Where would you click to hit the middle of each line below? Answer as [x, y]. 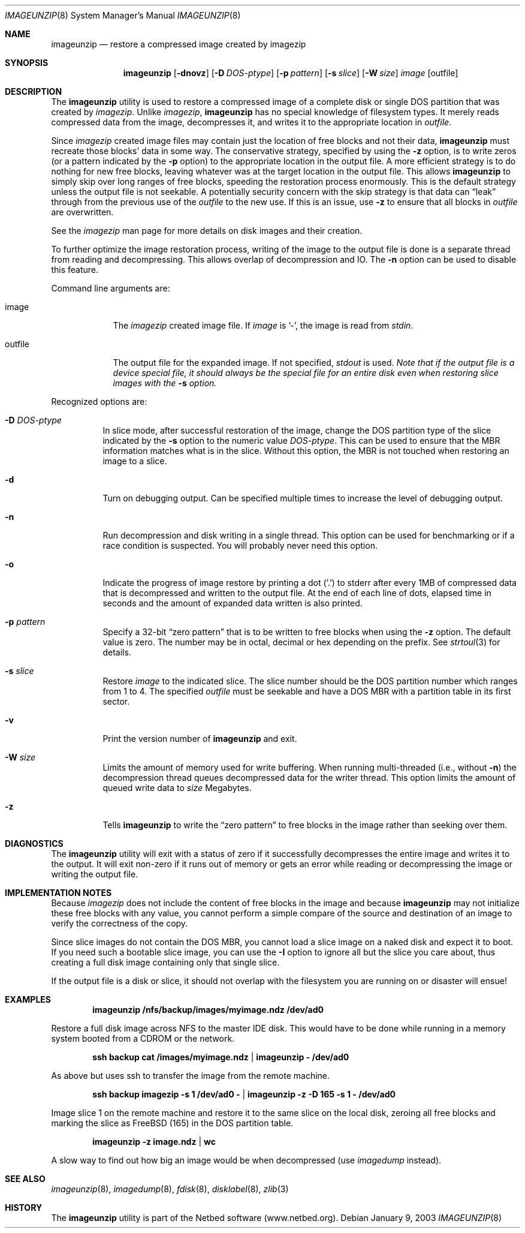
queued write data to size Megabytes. [177, 788]
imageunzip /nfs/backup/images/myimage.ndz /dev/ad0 [208, 1010]
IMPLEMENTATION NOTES [58, 893]
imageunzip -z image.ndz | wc [154, 1142]
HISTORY [24, 1208]
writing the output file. [95, 874]
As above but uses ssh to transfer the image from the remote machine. [191, 1076]
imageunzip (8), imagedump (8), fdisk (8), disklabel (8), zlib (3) [170, 1189]
